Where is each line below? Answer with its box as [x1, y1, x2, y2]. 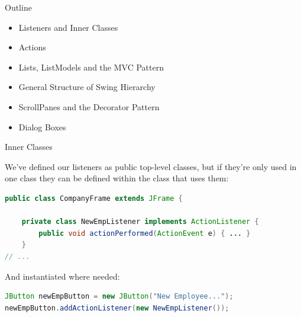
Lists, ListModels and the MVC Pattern [18, 60, 164, 73]
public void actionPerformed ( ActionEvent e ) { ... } [38, 229, 251, 238]
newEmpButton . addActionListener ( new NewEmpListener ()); [5, 303, 229, 312]
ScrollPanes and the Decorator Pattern [18, 100, 160, 113]
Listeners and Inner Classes [18, 21, 118, 33]
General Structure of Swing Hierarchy [18, 81, 156, 93]
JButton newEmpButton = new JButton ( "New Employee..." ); [5, 292, 234, 301]
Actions [18, 41, 46, 53]
